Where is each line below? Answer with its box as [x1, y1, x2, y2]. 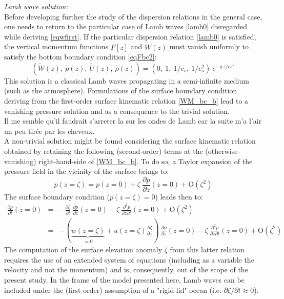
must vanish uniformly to [169, 41, 249, 52]
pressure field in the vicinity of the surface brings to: [4, 166, 169, 176]
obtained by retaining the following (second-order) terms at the [4, 145, 203, 156]
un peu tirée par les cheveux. [4, 125, 95, 136]
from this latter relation [170, 244, 245, 255]
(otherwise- [205, 145, 240, 156]
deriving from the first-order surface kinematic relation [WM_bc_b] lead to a [4, 95, 249, 106]
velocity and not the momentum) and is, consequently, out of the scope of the [4, 264, 248, 275]
